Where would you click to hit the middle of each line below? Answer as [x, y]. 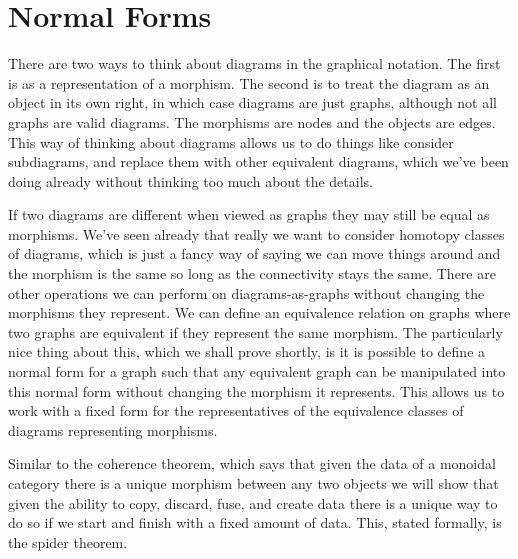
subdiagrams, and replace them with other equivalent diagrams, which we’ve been [258, 161]
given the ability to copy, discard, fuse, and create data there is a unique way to [253, 502]
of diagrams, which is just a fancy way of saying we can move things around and [254, 253]
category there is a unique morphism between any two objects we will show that [253, 483]
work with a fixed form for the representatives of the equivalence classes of [236, 410]
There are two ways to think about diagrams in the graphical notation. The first [254, 63]
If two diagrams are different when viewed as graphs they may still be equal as [249, 214]
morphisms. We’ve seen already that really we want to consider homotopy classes [256, 233]
